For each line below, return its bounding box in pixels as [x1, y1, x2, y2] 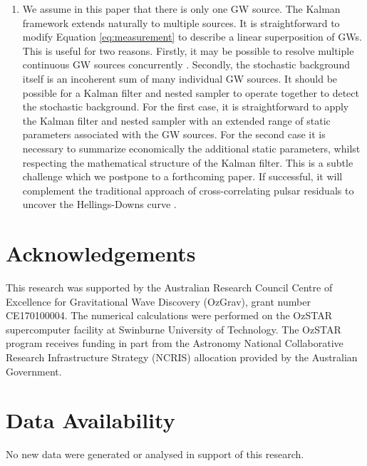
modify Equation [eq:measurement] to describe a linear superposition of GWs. [22, 29, 362, 44]
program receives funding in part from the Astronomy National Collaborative [6, 336, 343, 351]
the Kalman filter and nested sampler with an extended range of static [22, 113, 331, 128]
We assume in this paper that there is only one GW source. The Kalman [22, 1, 341, 16]
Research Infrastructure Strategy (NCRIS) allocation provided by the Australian [6, 350, 358, 364]
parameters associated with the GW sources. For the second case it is [22, 127, 326, 142]
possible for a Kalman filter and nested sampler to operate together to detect [22, 85, 360, 100]
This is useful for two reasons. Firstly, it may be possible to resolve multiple [22, 43, 354, 58]
